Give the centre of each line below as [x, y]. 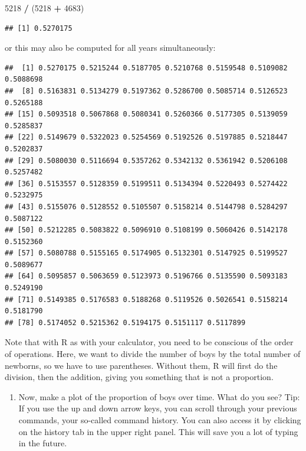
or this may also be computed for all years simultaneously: [110, 48]
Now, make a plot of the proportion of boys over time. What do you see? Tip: [159, 396]
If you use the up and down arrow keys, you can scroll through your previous [158, 408]
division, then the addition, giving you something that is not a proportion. [139, 377]
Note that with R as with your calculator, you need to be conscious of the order [149, 342]
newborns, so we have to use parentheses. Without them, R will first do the [141, 365]
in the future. [43, 443]
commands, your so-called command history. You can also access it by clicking [160, 420]
